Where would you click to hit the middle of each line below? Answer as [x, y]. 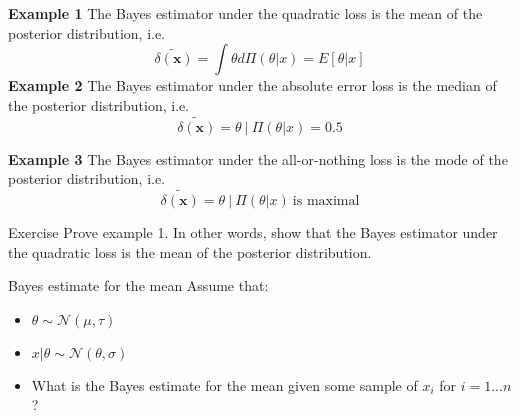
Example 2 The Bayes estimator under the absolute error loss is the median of [252, 85]
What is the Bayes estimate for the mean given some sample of [224, 384]
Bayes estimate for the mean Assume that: [138, 285]
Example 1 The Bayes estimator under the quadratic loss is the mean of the [245, 13]
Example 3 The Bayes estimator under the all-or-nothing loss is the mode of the [258, 158]
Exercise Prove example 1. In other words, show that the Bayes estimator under [253, 232]
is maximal [326, 201]
